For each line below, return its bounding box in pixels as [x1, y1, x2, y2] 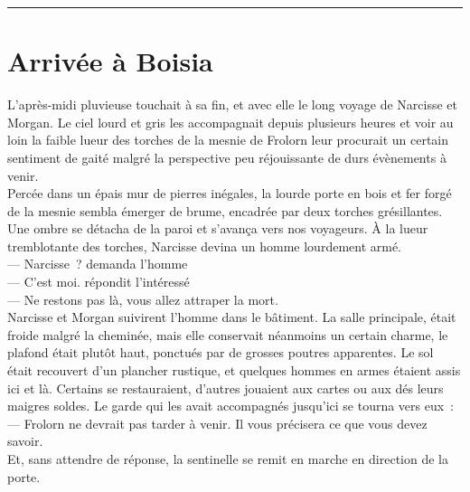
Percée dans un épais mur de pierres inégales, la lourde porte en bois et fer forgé [7, 184, 452, 203]
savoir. [7, 431, 43, 450]
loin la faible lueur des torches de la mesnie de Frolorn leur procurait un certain [7, 130, 449, 149]
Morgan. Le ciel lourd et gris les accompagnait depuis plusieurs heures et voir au [7, 112, 454, 131]
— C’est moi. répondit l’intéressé [7, 272, 190, 291]
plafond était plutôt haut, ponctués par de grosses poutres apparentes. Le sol [7, 343, 434, 362]
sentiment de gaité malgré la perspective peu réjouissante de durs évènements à [7, 147, 446, 166]
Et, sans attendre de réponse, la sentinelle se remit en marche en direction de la [7, 449, 448, 468]
